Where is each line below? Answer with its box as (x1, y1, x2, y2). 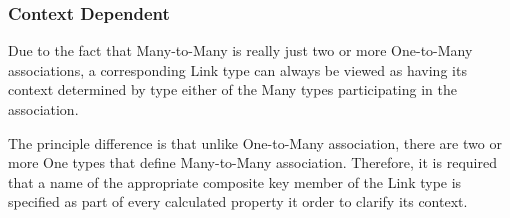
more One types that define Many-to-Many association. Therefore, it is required (8, 152, 497, 173)
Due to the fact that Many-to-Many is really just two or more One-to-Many (8, 40, 473, 61)
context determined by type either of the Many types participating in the (8, 79, 457, 100)
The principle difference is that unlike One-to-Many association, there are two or (8, 132, 502, 153)
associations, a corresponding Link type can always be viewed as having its (8, 59, 467, 80)
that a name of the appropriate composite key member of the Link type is (8, 171, 462, 192)
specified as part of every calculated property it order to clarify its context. (8, 191, 468, 212)
